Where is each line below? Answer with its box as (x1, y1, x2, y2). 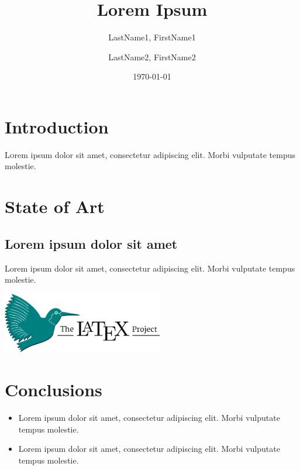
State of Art (5, 194, 105, 218)
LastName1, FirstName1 (108, 31, 196, 43)
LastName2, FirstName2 (108, 50, 196, 63)
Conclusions (5, 378, 102, 402)
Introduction (5, 114, 109, 138)
